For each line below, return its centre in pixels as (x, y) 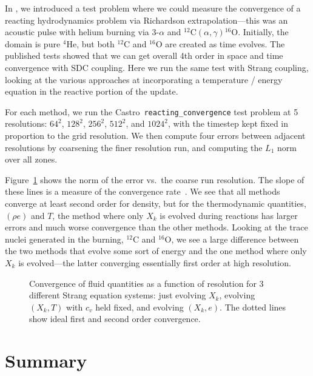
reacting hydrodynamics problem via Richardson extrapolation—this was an (146, 20)
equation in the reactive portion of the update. (92, 91)
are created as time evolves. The (225, 43)
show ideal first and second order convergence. (115, 319)
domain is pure (33, 43)
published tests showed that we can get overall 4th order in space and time (144, 55)
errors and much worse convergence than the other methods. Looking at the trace (156, 227)
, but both (96, 43)
